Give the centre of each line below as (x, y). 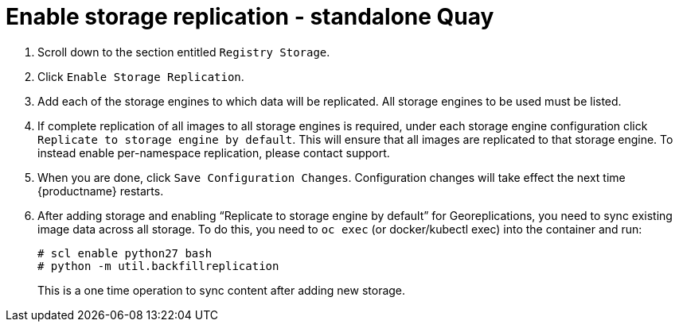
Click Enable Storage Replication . (141, 76)
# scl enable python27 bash (125, 253)
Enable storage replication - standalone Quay (250, 17)
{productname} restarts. (101, 191)
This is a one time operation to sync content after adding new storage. (222, 290)
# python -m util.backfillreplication (158, 266)
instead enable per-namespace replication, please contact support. (214, 152)
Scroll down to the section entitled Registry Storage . (184, 52)
